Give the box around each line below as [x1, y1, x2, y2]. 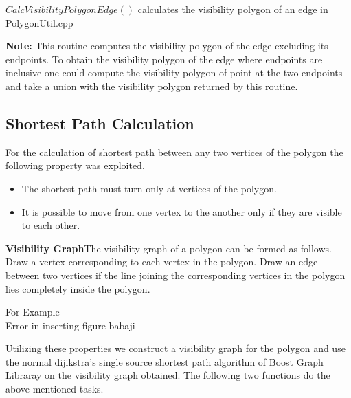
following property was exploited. [5, 158, 145, 173]
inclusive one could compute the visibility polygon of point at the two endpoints [5, 65, 343, 80]
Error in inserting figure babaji [5, 318, 135, 332]
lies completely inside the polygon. [5, 281, 150, 296]
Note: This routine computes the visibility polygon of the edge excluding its [5, 38, 328, 53]
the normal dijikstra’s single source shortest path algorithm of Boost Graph [5, 354, 324, 368]
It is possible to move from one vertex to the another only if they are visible [21, 204, 342, 219]
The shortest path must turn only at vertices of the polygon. [21, 181, 277, 195]
